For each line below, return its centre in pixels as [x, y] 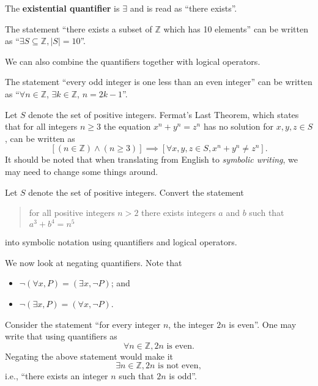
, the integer [191, 324]
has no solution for [239, 126]
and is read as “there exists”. [183, 8]
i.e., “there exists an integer [57, 376]
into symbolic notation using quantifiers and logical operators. [121, 242]
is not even [178, 366]
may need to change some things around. [82, 171]
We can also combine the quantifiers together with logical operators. [133, 61]
